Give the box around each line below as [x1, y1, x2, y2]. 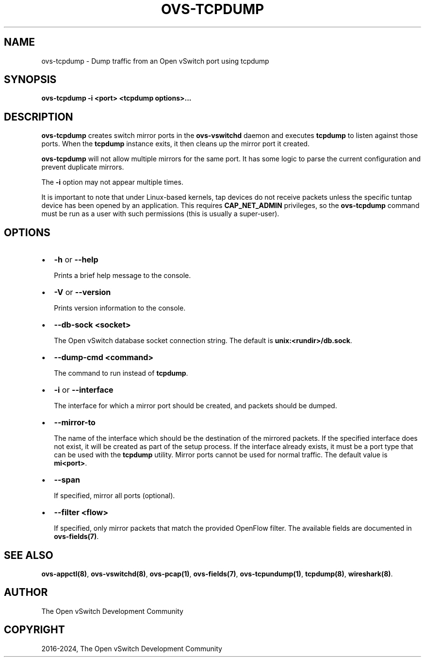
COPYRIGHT [4, 624, 65, 636]
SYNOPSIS [4, 73, 57, 86]
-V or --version [54, 287, 111, 297]
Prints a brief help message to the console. [54, 271, 191, 280]
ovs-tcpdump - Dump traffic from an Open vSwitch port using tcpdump [41, 56, 269, 65]
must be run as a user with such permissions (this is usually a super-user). [41, 209, 279, 218]
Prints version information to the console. [54, 304, 186, 313]
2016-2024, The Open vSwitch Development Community [41, 644, 222, 653]
